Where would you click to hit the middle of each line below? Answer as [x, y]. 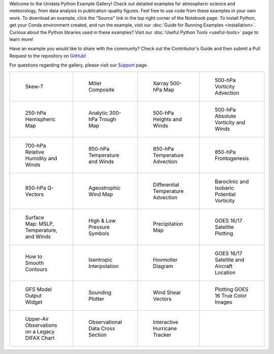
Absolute [226, 116]
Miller [95, 83]
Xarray [161, 83]
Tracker [162, 335]
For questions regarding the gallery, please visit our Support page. [79, 65]
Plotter [96, 299]
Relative [35, 152]
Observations [41, 325]
